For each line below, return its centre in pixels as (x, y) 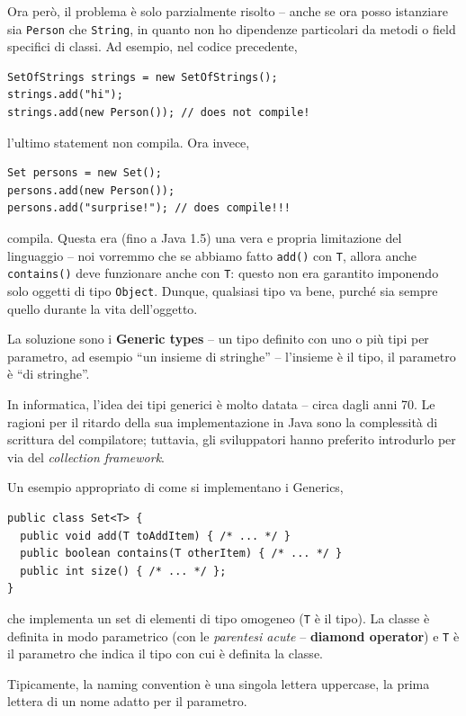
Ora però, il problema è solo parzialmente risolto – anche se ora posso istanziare (228, 11)
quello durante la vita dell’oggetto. (103, 308)
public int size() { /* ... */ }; (123, 571)
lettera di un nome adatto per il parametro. (127, 701)
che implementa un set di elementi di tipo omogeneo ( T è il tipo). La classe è (219, 618)
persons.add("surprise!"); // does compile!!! (149, 208)
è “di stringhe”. (49, 374)
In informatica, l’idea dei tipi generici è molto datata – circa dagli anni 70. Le (221, 403)
